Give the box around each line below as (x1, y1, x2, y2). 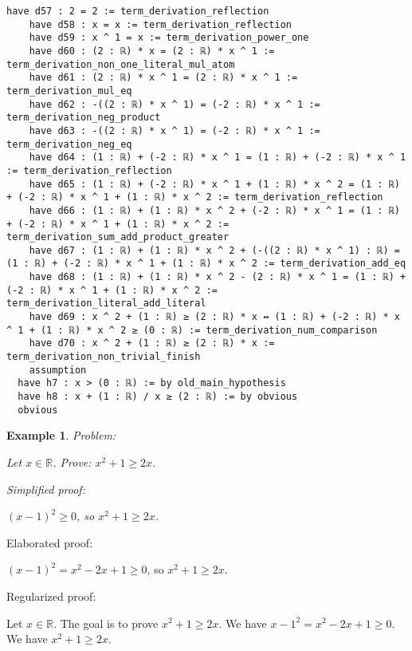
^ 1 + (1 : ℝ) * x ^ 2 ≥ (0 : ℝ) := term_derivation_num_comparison (6, 324, 378, 336)
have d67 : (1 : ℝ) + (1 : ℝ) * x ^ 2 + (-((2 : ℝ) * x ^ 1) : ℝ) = (29, 244, 400, 256)
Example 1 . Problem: (6, 427, 116, 444)
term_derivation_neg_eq (6, 138, 132, 150)
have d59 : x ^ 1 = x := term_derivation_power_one (29, 32, 309, 44)
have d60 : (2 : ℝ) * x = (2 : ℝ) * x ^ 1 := (29, 45, 275, 57)
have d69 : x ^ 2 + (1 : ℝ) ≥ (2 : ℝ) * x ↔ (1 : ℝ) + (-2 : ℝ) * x (29, 311, 400, 323)
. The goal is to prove (53, 614, 159, 631)
